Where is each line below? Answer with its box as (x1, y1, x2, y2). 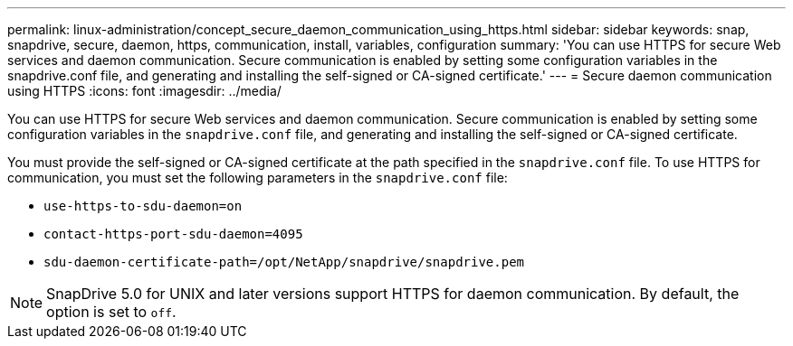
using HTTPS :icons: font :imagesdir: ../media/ (7, 83, 282, 98)
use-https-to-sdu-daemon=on (43, 199, 243, 213)
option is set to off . (46, 303, 177, 321)
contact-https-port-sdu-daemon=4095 (43, 227, 303, 241)
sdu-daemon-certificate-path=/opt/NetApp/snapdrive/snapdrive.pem (43, 255, 525, 269)
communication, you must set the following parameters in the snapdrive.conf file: (7, 170, 508, 185)
